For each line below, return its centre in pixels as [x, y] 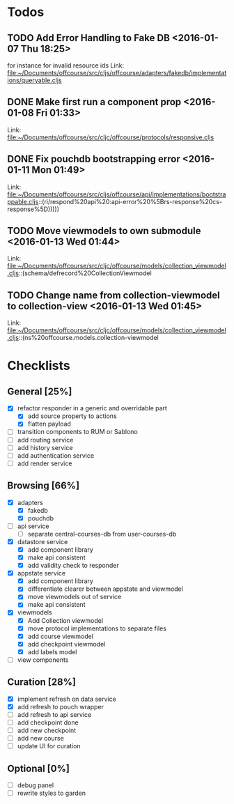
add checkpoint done [48, 722]
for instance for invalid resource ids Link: [66, 65]
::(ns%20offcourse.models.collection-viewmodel [88, 338]
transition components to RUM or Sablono [77, 432]
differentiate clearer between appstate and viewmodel [105, 589]
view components [43, 660]
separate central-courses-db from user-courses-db [102, 534]
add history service [45, 447]
